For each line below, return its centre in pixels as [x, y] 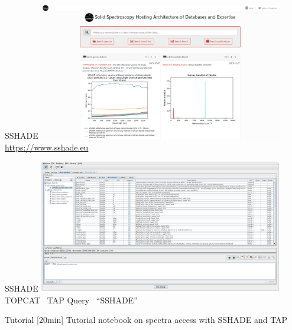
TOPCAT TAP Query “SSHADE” [71, 300]
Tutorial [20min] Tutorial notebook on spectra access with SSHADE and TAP [146, 320]
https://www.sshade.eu [47, 147]
